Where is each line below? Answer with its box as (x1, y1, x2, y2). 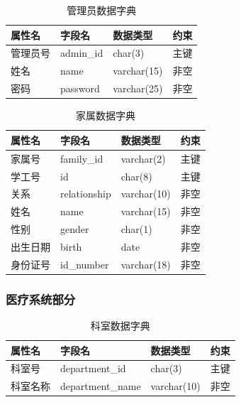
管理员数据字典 (67, 3, 137, 17)
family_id (60, 151, 103, 165)
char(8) (120, 168, 152, 183)
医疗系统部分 (6, 290, 76, 308)
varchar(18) (120, 256, 171, 271)
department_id (60, 361, 126, 376)
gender (60, 222, 89, 237)
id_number (60, 256, 109, 271)
